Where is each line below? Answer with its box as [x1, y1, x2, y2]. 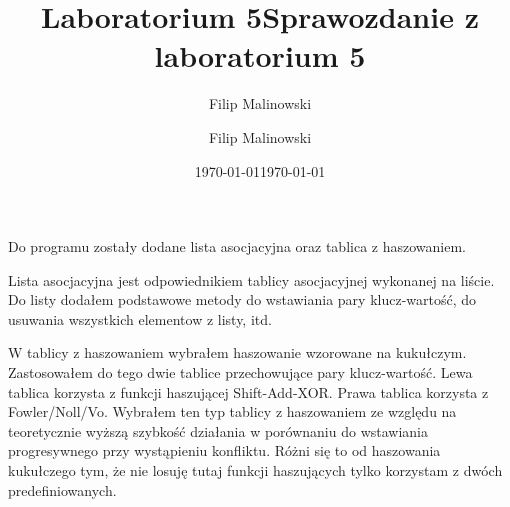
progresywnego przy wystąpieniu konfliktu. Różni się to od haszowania [8, 440, 441, 461]
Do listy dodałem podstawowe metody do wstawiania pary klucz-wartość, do [8, 289, 477, 310]
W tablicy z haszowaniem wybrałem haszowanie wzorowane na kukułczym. [8, 342, 467, 363]
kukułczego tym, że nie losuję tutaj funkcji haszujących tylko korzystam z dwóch [8, 460, 503, 481]
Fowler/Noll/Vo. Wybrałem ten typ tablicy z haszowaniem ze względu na [8, 401, 457, 422]
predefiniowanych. [8, 479, 117, 500]
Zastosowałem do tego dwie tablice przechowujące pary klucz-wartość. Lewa [8, 362, 473, 383]
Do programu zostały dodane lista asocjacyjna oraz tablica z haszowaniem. [8, 236, 466, 257]
